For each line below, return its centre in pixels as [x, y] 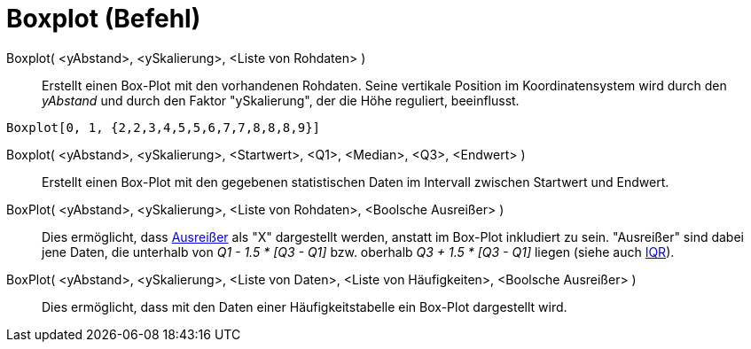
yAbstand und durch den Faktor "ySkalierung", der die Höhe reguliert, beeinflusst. [281, 100]
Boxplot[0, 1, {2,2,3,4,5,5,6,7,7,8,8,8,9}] [164, 127]
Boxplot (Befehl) [104, 19]
